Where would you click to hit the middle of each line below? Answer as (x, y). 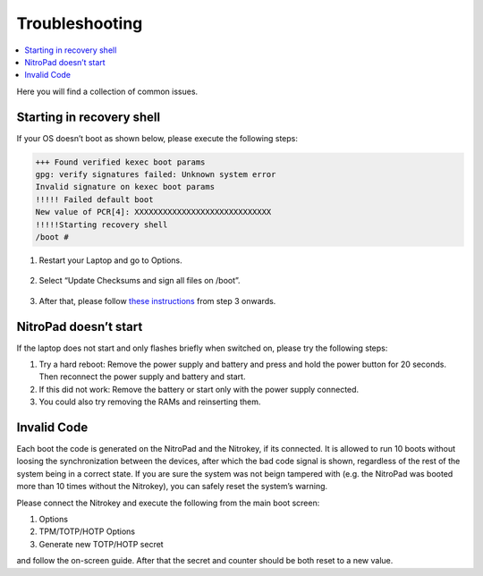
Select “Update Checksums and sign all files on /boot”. (140, 281)
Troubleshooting (80, 23)
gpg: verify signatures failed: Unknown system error (156, 174)
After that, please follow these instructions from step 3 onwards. (157, 301)
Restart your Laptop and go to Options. (110, 260)
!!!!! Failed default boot (94, 199)
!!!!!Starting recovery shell (102, 224)
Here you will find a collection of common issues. (107, 91)
